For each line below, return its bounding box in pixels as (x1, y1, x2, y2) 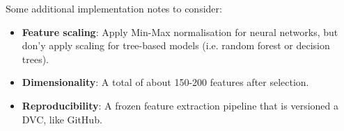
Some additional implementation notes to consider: (6, 1, 222, 15)
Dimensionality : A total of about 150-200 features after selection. (22, 75, 309, 89)
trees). (22, 51, 49, 66)
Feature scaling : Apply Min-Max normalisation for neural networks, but (22, 24, 338, 39)
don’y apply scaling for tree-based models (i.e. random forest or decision (22, 38, 330, 53)
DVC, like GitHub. (22, 112, 102, 126)
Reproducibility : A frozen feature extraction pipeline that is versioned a (22, 98, 338, 112)
